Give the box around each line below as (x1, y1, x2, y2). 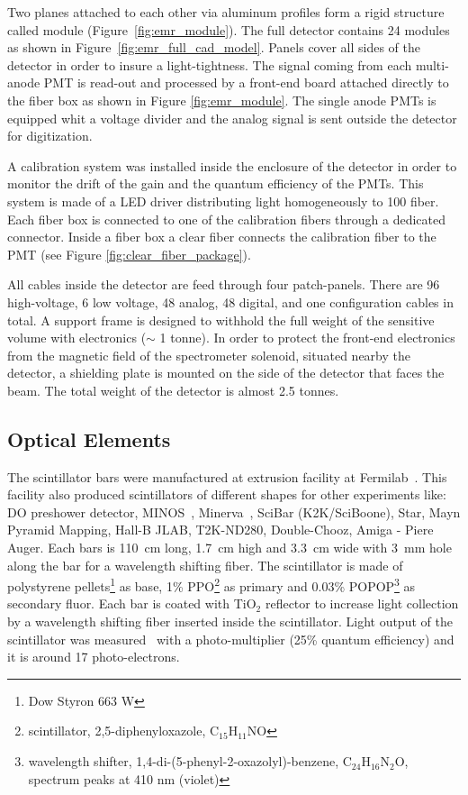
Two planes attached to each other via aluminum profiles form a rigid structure (7, 3, 445, 21)
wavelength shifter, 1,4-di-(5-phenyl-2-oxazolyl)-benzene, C (28, 752, 352, 771)
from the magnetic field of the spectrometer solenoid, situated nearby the (7, 345, 410, 364)
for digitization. (7, 126, 93, 145)
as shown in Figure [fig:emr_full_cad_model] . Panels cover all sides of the (7, 38, 421, 57)
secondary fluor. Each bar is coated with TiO (7, 594, 256, 613)
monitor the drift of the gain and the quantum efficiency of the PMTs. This (7, 174, 424, 193)
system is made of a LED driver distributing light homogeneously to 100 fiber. (7, 191, 439, 210)
